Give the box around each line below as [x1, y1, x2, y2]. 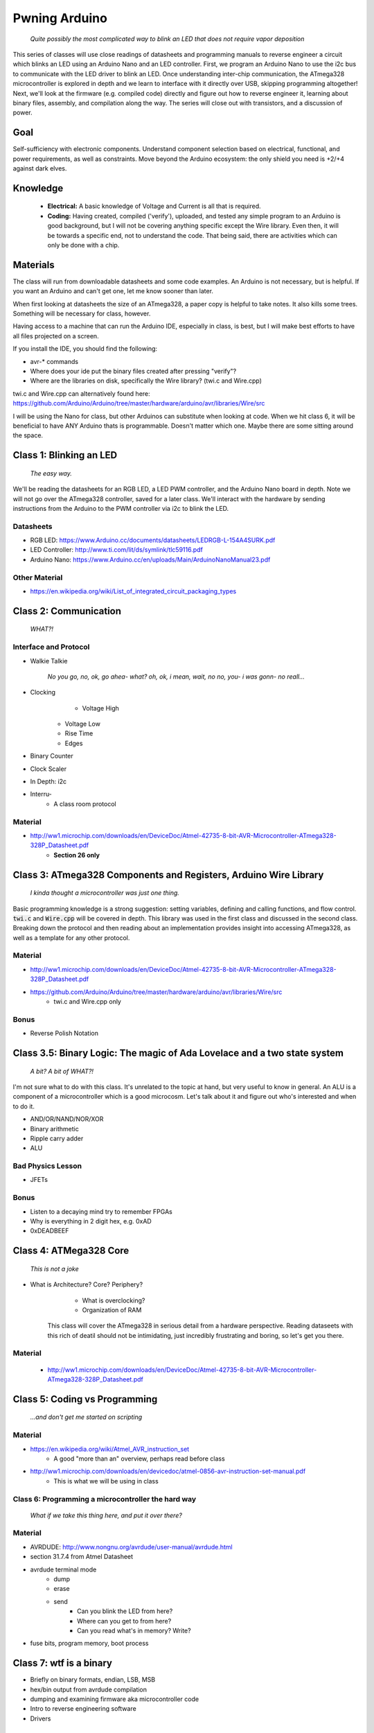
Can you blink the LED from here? [77, 1607, 173, 1615]
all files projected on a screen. [12, 331, 100, 340]
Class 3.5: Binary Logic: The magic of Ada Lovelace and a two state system [12, 1047, 344, 1059]
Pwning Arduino [12, 10, 107, 26]
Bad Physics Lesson [12, 1161, 82, 1171]
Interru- [30, 790, 52, 799]
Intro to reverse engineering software [30, 1705, 136, 1713]
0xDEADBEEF [30, 1227, 69, 1235]
